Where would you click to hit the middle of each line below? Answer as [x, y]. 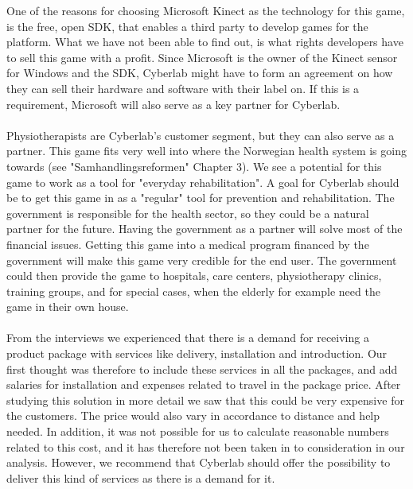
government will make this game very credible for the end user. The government [202, 260]
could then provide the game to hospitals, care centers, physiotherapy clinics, [194, 276]
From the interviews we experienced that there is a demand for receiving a [188, 338]
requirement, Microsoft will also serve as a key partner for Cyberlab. [173, 104]
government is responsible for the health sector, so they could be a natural [188, 213]
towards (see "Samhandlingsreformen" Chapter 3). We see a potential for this [194, 166]
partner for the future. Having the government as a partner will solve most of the [205, 229]
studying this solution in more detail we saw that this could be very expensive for [205, 400]
